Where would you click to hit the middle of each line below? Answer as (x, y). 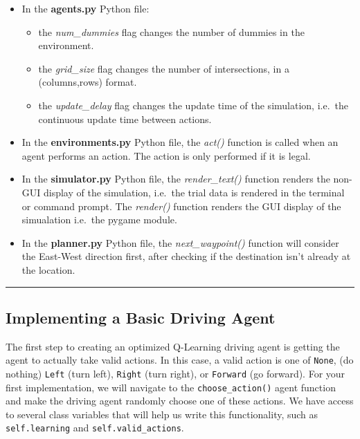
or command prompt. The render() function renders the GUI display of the (181, 206)
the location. (48, 269)
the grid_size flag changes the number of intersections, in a (164, 68)
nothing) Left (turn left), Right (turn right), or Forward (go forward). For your (175, 373)
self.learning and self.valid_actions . (95, 428)
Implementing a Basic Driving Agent (141, 317)
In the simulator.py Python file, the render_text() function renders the (176, 179)
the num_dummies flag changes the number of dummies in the (171, 31)
